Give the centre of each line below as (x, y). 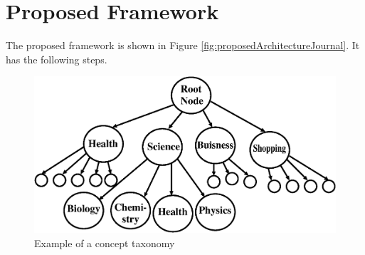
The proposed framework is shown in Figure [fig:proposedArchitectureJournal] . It (183, 45)
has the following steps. (57, 59)
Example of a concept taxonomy (105, 243)
